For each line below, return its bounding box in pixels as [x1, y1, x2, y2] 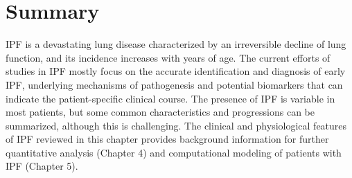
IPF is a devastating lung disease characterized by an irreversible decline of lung [6, 37, 346, 51]
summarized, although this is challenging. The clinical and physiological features [6, 118, 347, 132]
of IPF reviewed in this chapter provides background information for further [6, 132, 329, 146]
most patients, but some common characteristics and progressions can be [6, 105, 315, 119]
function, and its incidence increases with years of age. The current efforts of [6, 50, 331, 64]
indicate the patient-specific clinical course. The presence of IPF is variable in [6, 91, 335, 105]
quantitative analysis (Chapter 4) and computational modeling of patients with [6, 145, 342, 159]
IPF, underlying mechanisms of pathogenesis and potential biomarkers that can [6, 77, 343, 91]
